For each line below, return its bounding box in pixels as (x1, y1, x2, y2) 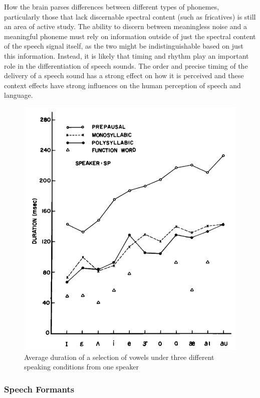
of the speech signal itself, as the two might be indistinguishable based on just (4, 41, 243, 51)
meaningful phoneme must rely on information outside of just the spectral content (4, 31, 256, 41)
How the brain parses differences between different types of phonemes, (4, 2, 219, 12)
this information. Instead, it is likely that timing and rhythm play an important (4, 50, 249, 61)
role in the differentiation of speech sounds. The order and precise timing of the (4, 60, 248, 71)
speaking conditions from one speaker (24, 361, 139, 372)
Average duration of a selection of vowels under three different (24, 351, 214, 362)
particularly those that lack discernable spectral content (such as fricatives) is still (4, 11, 256, 22)
